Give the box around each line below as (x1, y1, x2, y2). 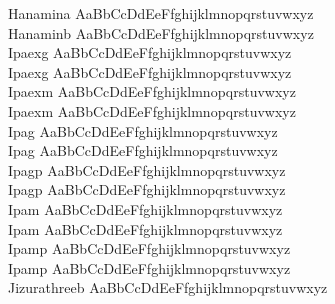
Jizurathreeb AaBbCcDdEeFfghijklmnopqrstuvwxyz (8, 277, 328, 298)
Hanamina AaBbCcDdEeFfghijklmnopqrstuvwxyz (8, 3, 314, 23)
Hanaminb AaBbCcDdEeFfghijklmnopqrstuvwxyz (8, 22, 314, 43)
